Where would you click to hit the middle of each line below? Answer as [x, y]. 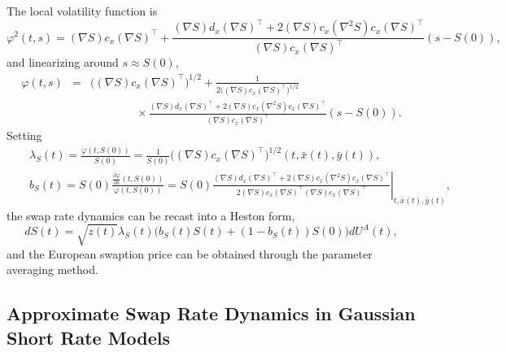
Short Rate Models [89, 337]
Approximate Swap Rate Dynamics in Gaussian [211, 313]
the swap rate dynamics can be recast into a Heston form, [151, 215]
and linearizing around [63, 62]
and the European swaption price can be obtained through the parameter [190, 253]
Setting [24, 135]
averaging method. [52, 269]
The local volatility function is [82, 11]
